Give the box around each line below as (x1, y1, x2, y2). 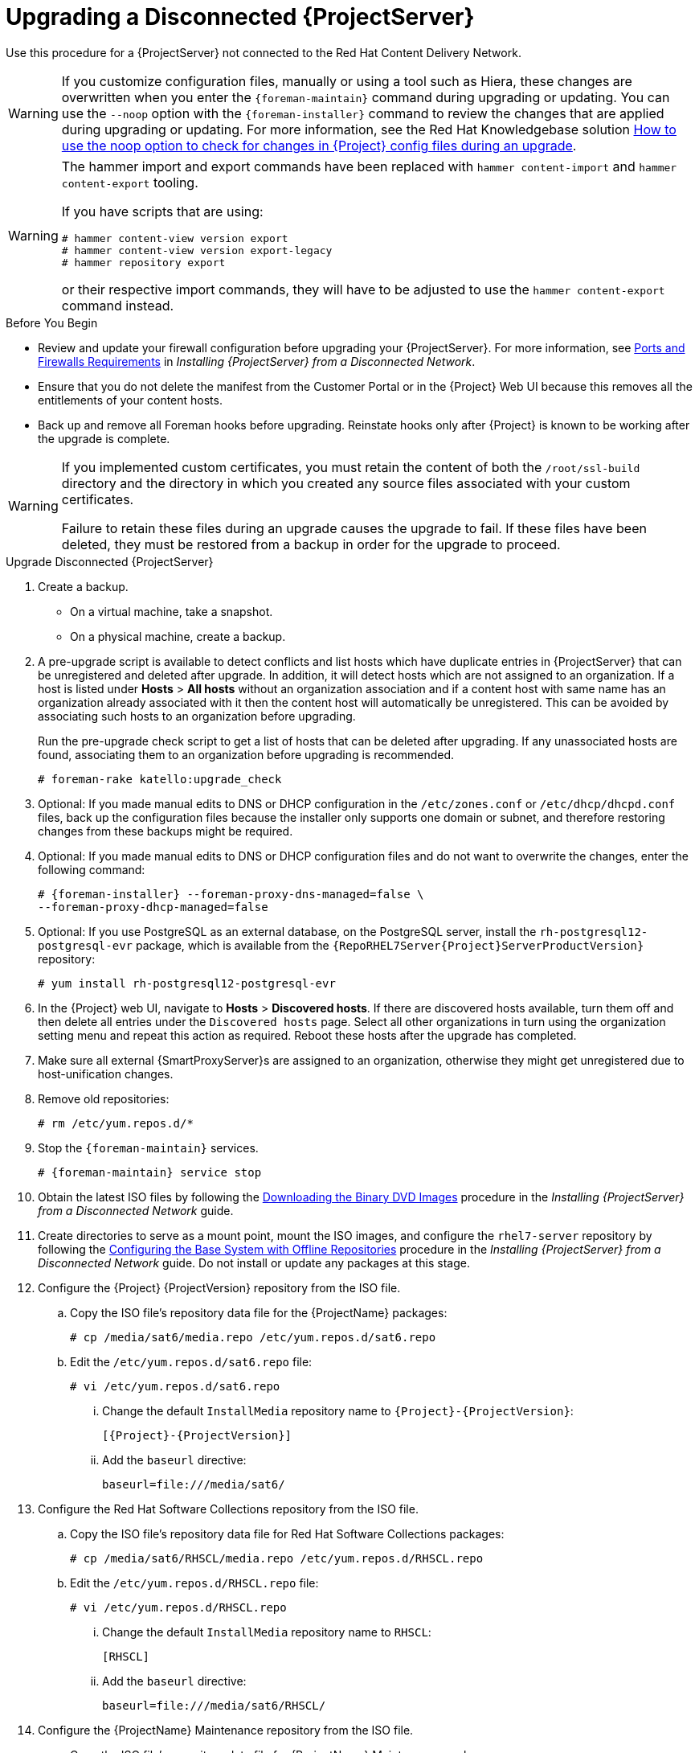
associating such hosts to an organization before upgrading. (38, 708, 356, 723)
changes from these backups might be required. (38, 823, 293, 838)
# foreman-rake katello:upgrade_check (38, 772, 282, 786)
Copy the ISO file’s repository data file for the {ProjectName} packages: (70, 1305, 448, 1320)
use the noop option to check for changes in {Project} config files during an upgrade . (61, 137, 577, 154)
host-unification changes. (38, 1066, 174, 1081)
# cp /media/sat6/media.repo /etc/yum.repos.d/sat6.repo (70, 1330, 436, 1344)
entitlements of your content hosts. (38, 392, 223, 407)
